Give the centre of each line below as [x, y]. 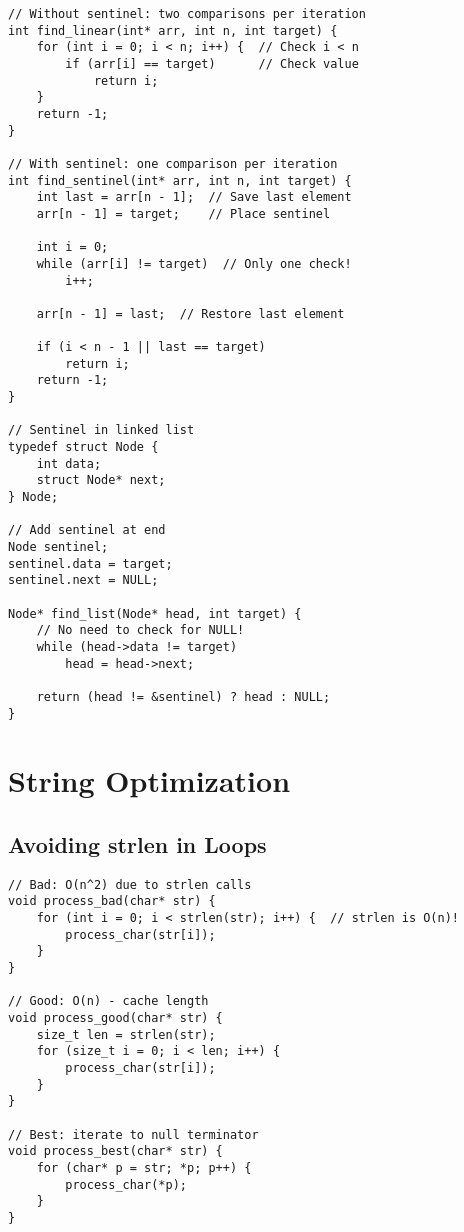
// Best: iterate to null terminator [133, 1134]
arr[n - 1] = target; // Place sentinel [183, 213]
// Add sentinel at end [87, 530]
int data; [69, 463]
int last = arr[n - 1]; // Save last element [194, 197]
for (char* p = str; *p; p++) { [144, 1167]
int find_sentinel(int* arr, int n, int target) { [180, 180]
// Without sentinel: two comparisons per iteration [187, 14]
